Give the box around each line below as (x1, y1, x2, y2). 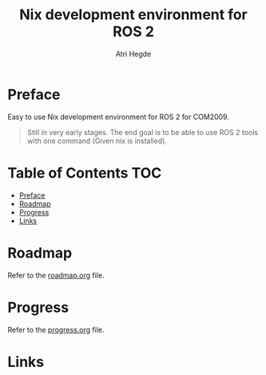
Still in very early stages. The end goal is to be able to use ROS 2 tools (26, 127, 259, 137)
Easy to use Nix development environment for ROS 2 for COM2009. (7, 112, 229, 122)
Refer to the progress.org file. (7, 325, 105, 334)
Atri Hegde (115, 49, 152, 58)
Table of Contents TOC (7, 164, 162, 182)
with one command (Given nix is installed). (26, 136, 167, 146)
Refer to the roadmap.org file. (7, 270, 105, 280)
